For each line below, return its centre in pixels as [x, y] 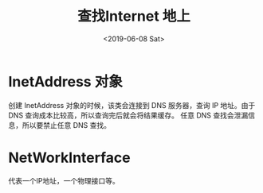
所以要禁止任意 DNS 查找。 [67, 125]
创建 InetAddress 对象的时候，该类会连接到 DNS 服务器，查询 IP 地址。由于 [132, 105]
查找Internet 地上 [134, 16]
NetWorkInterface [69, 158]
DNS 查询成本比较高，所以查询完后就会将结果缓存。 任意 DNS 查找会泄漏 [128, 115]
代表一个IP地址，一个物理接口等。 [64, 180]
